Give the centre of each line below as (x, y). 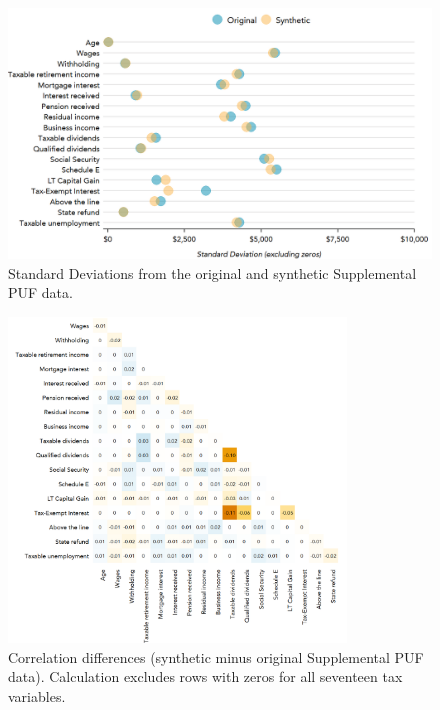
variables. (37, 696)
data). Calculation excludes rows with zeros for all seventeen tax (205, 676)
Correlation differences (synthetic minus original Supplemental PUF (216, 656)
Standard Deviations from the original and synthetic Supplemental (212, 272)
